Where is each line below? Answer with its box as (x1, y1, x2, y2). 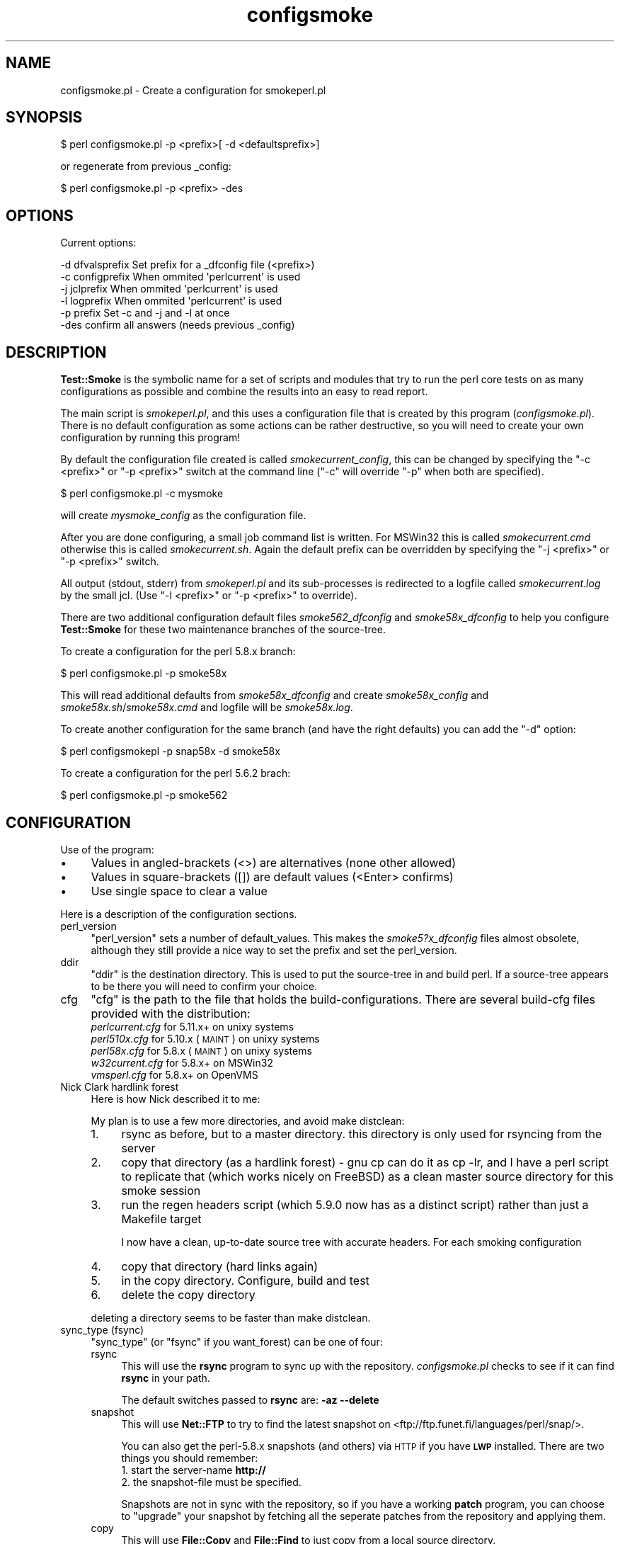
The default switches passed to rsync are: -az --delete (121, 1393, 379, 1406)
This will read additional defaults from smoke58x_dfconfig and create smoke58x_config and (60, 689, 489, 702)
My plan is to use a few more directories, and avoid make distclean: (91, 1114, 405, 1127)
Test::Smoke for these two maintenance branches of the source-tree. (60, 623, 386, 636)
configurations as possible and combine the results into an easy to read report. (60, 385, 428, 398)
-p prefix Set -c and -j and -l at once (60, 307, 230, 319)
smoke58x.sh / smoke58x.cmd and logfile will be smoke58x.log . (60, 701, 353, 714)
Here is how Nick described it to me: (91, 1092, 260, 1105)
